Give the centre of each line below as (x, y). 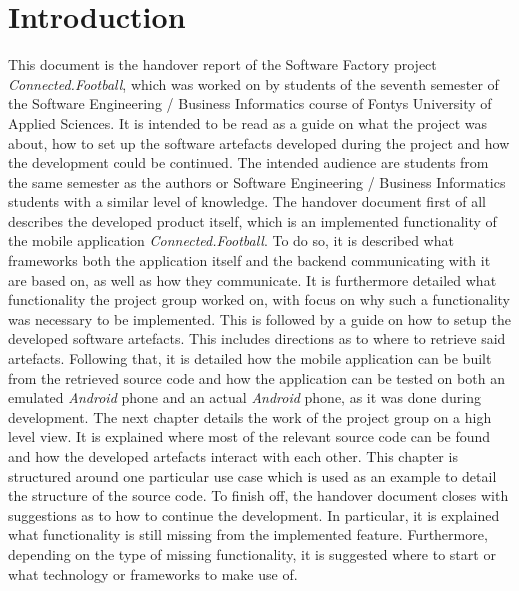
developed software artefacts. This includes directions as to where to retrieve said (257, 338)
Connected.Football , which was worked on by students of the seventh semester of (253, 83)
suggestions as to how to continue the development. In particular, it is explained (254, 514)
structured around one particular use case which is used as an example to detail (252, 475)
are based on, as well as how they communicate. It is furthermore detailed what (252, 279)
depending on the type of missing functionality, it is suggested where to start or (252, 553)
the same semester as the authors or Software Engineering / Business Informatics (257, 181)
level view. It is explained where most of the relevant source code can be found (249, 436)
